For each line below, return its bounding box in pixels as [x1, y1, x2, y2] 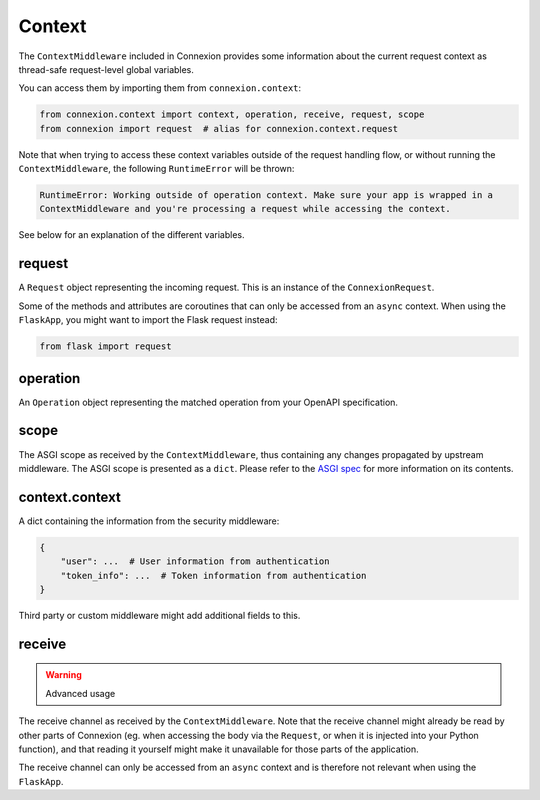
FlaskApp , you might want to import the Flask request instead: [18, 314, 279, 326]
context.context [18, 488, 122, 505]
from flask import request [39, 341, 172, 352]
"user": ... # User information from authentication [60, 556, 330, 567]
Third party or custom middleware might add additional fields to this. [18, 609, 301, 621]
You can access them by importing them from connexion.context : [18, 82, 302, 94]
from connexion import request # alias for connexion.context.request [39, 123, 399, 134]
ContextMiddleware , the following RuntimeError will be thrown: [18, 163, 295, 175]
